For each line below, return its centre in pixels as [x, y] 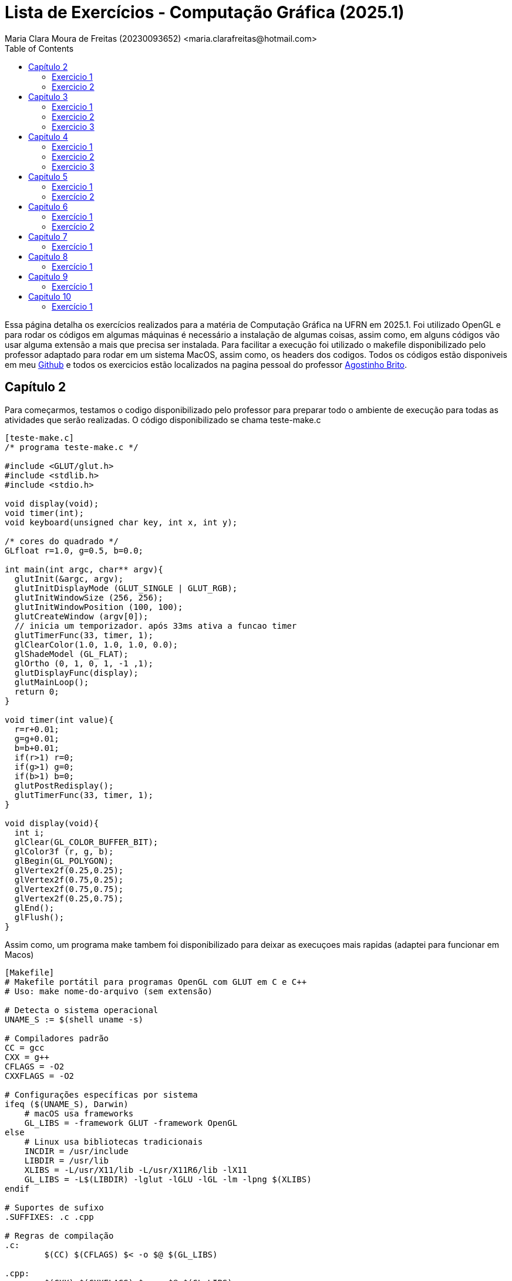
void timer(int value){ [59, 720]
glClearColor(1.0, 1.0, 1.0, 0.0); [96, 644]
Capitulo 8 [48, 256]
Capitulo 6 [48, 206]
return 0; [37, 691]
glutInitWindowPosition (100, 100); [99, 607]
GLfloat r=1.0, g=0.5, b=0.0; [74, 550]
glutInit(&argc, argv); [69, 579]
